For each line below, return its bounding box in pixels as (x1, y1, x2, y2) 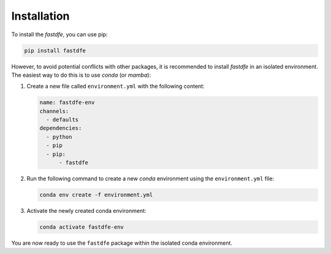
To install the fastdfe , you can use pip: (11, 31, 108, 38)
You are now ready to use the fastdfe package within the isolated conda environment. (11, 239, 233, 247)
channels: (39, 107, 69, 115)
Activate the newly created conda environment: (26, 207, 146, 214)
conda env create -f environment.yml (39, 191, 153, 198)
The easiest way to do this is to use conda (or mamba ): (11, 71, 151, 79)
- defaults (46, 117, 79, 123)
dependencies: (39, 125, 82, 132)
